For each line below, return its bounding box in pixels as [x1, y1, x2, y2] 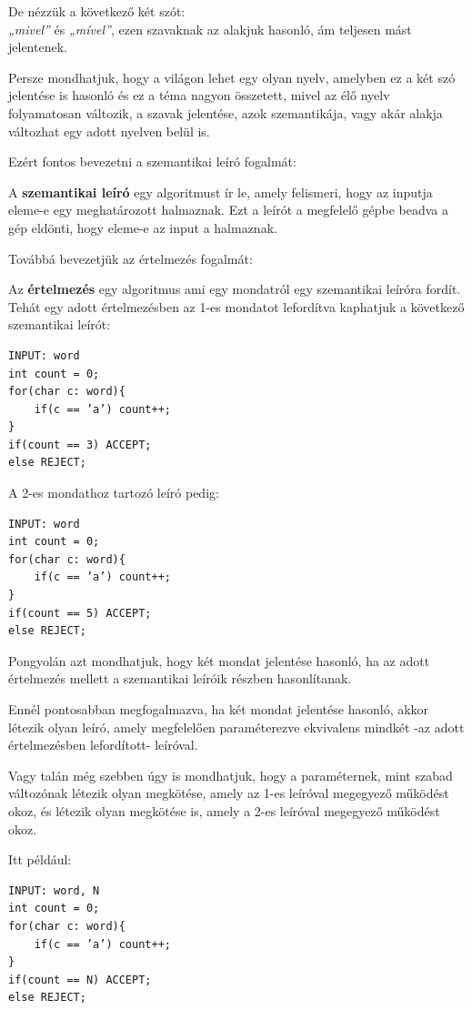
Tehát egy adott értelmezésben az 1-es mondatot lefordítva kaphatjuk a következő [8, 297, 465, 316]
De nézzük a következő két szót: [8, 2, 186, 20]
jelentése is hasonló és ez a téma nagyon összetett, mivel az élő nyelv [8, 86, 390, 105]
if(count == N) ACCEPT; [8, 973, 152, 986]
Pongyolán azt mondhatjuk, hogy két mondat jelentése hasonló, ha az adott [8, 651, 430, 670]
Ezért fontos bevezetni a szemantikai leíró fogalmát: [8, 152, 296, 171]
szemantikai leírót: [8, 315, 111, 334]
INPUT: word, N [8, 884, 100, 897]
